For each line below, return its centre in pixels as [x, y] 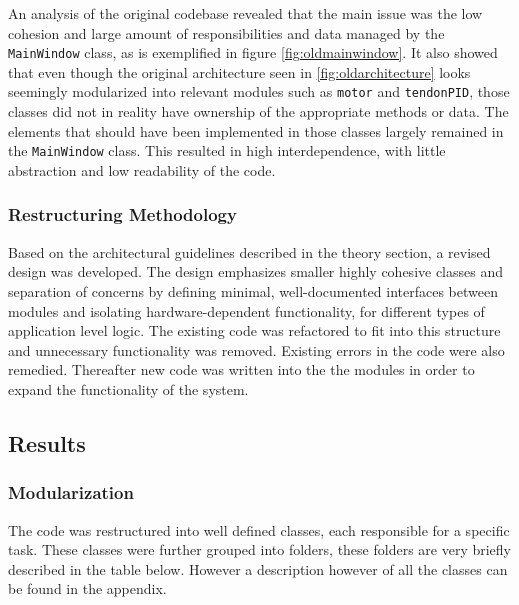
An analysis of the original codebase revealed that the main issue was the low [245, 13]
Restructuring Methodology [122, 214]
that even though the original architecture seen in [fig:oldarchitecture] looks [239, 71]
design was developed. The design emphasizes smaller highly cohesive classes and [256, 271]
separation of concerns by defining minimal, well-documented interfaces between [253, 290]
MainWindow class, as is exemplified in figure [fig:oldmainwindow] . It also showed [253, 52]
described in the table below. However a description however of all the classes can [258, 568]
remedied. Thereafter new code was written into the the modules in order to [241, 369]
